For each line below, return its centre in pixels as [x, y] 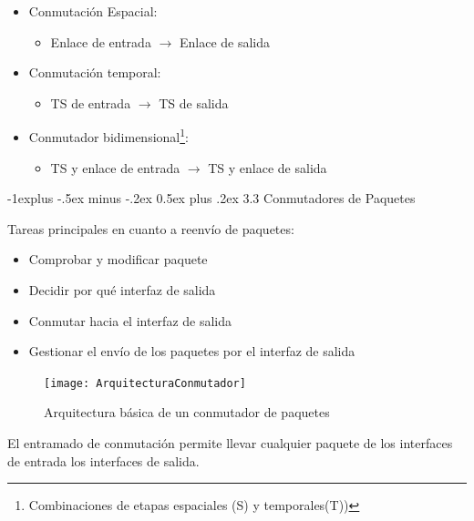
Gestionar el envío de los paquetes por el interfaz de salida [192, 351]
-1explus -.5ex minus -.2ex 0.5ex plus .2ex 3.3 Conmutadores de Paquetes [211, 198]
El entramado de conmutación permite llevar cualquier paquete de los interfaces [230, 443]
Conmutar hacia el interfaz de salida [130, 320]
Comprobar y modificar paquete [118, 259]
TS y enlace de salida [268, 167]
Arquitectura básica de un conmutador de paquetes [187, 412]
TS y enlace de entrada [115, 167]
